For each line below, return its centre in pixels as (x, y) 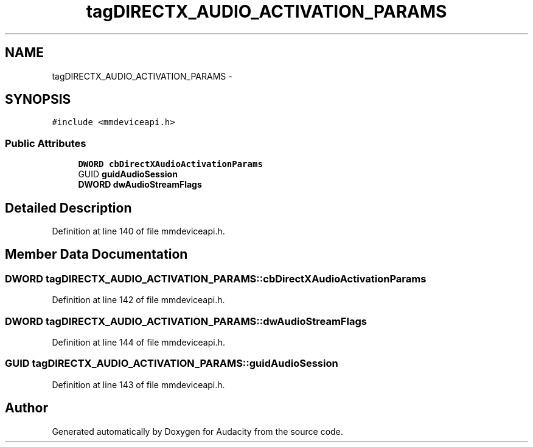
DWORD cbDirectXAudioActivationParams (170, 164)
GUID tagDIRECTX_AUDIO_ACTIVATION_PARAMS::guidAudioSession (172, 363)
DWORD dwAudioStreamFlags (140, 185)
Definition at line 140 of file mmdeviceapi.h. (138, 231)
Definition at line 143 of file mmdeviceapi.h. (138, 384)
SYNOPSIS (38, 100)
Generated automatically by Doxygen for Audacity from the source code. (197, 431)
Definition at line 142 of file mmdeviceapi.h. (138, 300)
